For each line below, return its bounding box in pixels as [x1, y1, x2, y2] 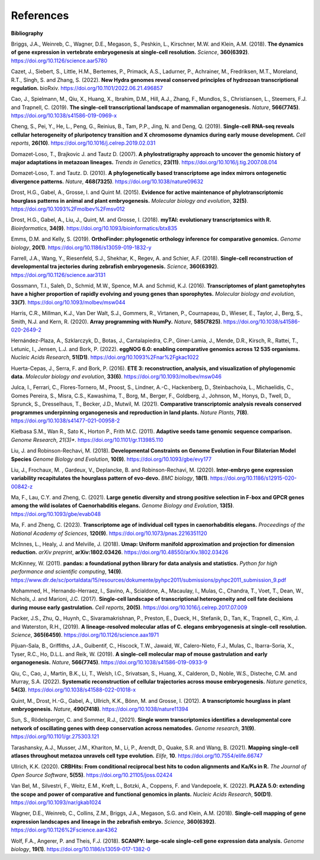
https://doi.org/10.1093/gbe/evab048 [11, 510, 101, 517]
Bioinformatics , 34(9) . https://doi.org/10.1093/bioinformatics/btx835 [11, 224, 178, 231]
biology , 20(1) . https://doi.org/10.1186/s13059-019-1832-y [11, 244, 152, 251]
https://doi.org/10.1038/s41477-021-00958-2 [11, 417, 120, 424]
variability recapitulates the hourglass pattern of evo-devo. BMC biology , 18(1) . [11, 474, 209, 482]
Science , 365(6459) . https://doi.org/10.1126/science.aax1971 [11, 631, 159, 638]
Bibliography [11, 30, 44, 37]
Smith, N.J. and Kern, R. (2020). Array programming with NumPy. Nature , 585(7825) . [11, 318, 222, 325]
